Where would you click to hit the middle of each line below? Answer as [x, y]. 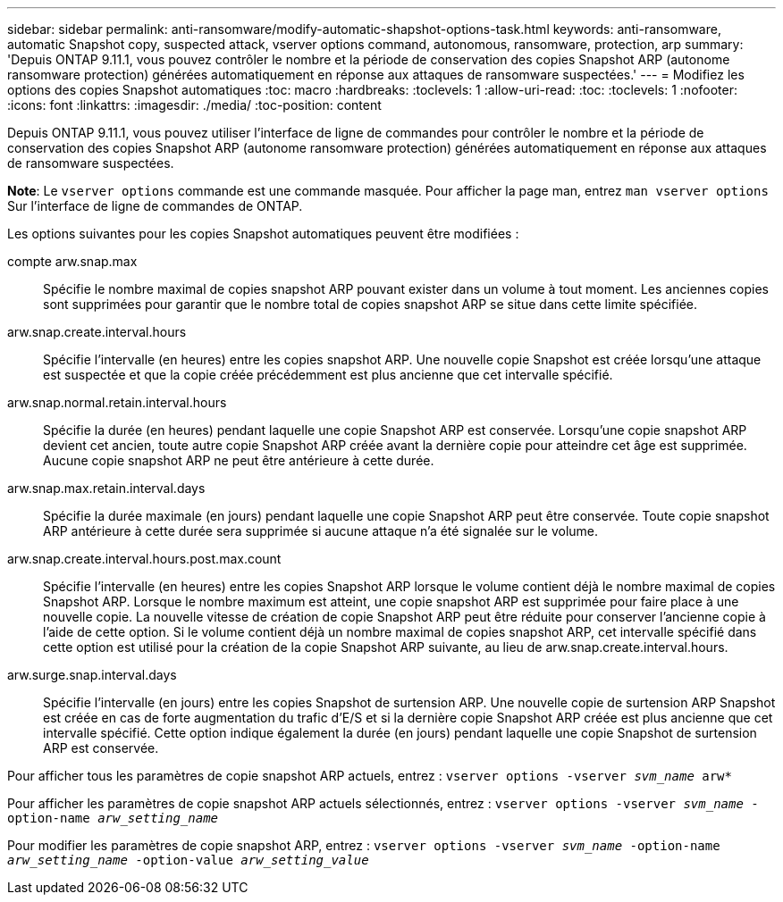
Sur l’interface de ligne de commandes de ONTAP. [155, 206]
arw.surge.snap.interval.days [92, 675]
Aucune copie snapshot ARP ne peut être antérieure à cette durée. [239, 460]
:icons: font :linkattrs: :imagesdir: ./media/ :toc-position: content [194, 105]
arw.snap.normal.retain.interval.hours [117, 402]
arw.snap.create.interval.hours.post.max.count [144, 559]
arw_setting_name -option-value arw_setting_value [188, 860]
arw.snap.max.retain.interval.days [106, 488]
